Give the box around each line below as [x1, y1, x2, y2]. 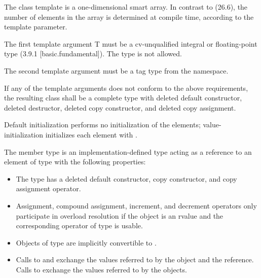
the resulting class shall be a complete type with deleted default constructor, [4, 92, 242, 103]
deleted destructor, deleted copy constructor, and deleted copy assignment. [4, 102, 236, 113]
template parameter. [4, 21, 67, 32]
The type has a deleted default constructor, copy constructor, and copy [16, 173, 237, 184]
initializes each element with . [45, 129, 137, 140]
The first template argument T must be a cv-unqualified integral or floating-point [4, 38, 257, 49]
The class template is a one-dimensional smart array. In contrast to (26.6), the [4, 2, 248, 12]
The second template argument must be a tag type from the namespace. [4, 65, 229, 76]
